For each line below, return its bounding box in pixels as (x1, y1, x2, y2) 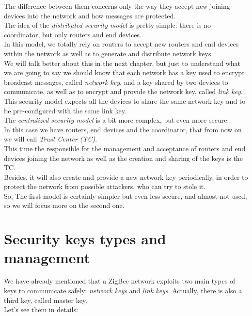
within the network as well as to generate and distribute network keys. (4, 48, 213, 58)
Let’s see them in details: (4, 304, 78, 315)
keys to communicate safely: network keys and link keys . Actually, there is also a (4, 285, 242, 295)
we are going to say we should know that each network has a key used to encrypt (4, 67, 245, 78)
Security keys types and (4, 229, 166, 249)
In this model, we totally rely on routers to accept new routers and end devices (4, 39, 239, 49)
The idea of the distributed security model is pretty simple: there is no (4, 20, 211, 30)
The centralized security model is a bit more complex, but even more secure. (4, 115, 229, 125)
